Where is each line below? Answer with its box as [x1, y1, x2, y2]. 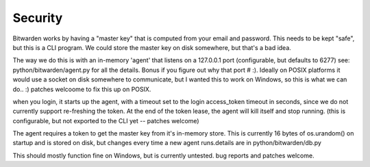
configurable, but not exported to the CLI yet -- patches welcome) [12, 116, 199, 125]
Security [12, 10, 63, 25]
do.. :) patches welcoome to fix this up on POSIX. [12, 85, 151, 93]
